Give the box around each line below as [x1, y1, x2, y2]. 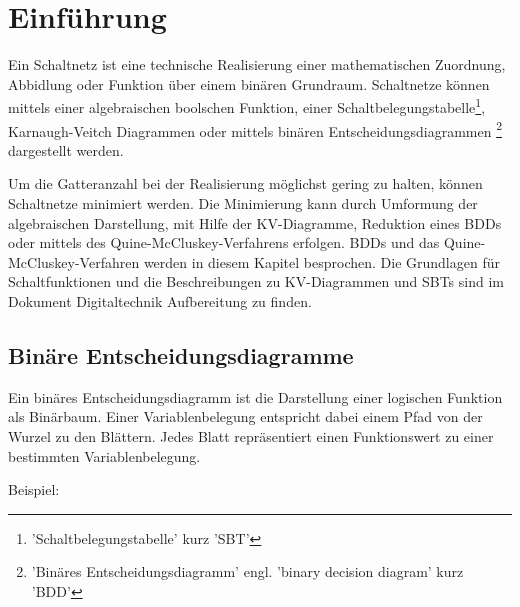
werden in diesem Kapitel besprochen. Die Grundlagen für [143, 251, 500, 272]
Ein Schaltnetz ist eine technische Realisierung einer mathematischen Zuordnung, [8, 54, 506, 75]
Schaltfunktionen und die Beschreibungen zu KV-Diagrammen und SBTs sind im [8, 271, 504, 292]
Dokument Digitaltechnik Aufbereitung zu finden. [8, 290, 312, 311]
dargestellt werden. [8, 139, 124, 160]
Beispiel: [8, 479, 60, 500]
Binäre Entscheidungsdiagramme [8, 339, 354, 370]
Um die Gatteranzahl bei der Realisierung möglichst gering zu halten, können [8, 173, 483, 194]
